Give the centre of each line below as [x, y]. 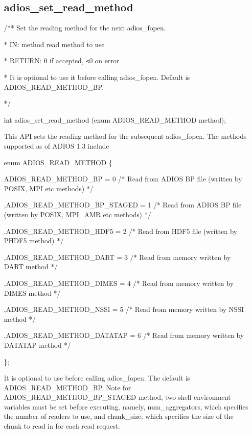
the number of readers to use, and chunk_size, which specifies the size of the [119, 416]
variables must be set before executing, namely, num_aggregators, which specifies [126, 406]
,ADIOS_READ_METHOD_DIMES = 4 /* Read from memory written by [119, 283]
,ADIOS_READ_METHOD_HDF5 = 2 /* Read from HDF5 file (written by [121, 231]
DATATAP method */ [37, 345]
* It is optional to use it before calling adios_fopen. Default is [97, 77]
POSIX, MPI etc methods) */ [49, 188]
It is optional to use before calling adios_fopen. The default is [97, 378]
